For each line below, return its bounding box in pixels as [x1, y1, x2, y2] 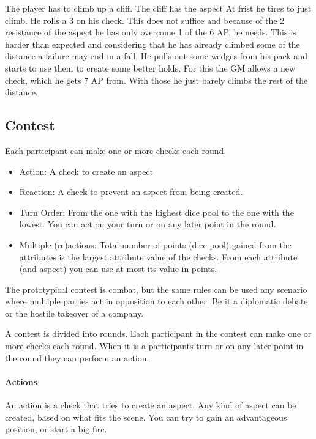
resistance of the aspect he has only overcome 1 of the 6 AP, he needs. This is [5, 26, 296, 39]
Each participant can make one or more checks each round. [5, 144, 227, 157]
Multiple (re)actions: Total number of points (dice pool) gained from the [19, 238, 292, 251]
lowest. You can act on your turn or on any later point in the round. [19, 218, 276, 231]
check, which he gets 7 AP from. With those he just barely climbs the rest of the [5, 73, 308, 86]
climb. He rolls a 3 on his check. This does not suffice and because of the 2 [5, 13, 285, 26]
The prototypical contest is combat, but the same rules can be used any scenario [5, 282, 307, 295]
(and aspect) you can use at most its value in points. [19, 262, 217, 275]
